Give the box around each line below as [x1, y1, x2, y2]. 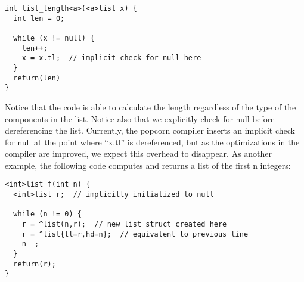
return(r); [13, 259, 56, 268]
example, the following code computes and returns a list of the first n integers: [5, 159, 291, 171]
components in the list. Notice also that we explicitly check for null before [5, 112, 275, 125]
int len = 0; [13, 14, 65, 23]
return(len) [13, 73, 61, 82]
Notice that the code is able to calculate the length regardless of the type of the [5, 100, 296, 113]
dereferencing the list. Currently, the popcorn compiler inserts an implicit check [5, 124, 296, 137]
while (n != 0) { [13, 210, 82, 219]
